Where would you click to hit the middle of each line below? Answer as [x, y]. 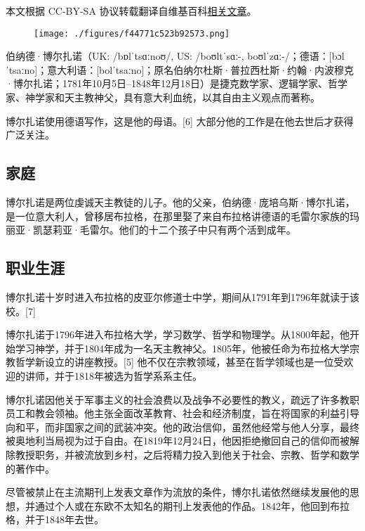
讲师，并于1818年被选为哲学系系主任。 [113, 375]
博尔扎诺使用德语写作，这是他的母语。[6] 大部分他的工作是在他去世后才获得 [180, 121]
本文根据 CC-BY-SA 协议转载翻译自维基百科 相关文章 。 [131, 11]
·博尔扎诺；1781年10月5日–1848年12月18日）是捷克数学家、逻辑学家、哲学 [177, 83]
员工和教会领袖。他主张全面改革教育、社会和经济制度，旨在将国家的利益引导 [182, 413]
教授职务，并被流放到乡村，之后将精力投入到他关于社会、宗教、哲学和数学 [187, 454]
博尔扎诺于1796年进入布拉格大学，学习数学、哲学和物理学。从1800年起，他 [178, 334]
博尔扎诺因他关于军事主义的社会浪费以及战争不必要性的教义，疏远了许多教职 [182, 399]
